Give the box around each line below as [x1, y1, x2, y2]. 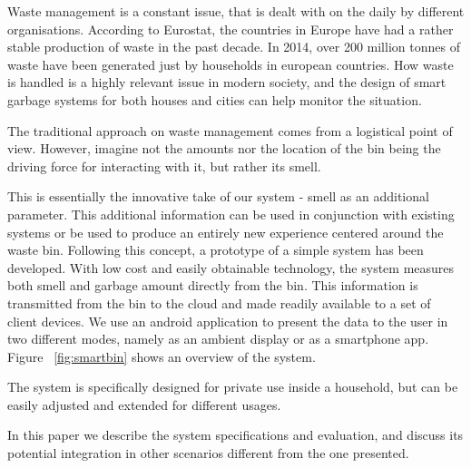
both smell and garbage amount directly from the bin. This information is [7, 276, 418, 295]
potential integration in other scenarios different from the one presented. [7, 444, 409, 463]
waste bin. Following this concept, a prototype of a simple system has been [7, 240, 424, 259]
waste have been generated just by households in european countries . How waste [7, 54, 454, 73]
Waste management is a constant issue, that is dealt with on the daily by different [7, 2, 465, 20]
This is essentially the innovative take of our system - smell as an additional [7, 187, 429, 206]
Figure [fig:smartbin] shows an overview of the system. [7, 346, 316, 366]
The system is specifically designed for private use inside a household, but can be [7, 377, 458, 396]
